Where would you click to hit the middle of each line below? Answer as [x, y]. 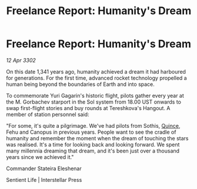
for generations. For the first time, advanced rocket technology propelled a [96, 78]
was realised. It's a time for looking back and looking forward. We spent [93, 144]
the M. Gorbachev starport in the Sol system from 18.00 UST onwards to [94, 102]
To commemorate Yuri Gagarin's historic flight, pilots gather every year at [95, 95]
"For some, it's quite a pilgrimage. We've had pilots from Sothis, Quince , [93, 125]
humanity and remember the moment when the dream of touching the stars [97, 138]
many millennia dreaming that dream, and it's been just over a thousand [93, 151]
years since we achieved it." [40, 157]
